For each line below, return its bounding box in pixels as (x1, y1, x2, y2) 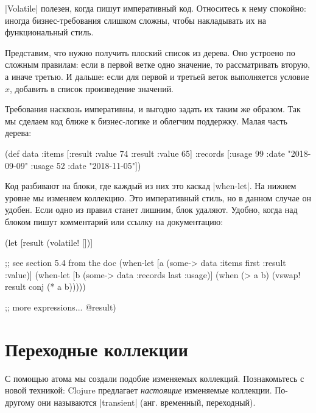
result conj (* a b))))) (5, 280, 86, 293)
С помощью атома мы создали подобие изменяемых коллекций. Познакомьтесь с (5, 372, 304, 384)
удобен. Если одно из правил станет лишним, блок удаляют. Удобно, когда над (5, 203, 298, 216)
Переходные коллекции (5, 336, 188, 361)
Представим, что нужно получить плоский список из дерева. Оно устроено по (5, 46, 295, 59)
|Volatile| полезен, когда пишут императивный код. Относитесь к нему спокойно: (5, 2, 306, 14)
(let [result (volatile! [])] (5, 235, 93, 248)
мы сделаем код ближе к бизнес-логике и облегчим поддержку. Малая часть (5, 114, 287, 127)
